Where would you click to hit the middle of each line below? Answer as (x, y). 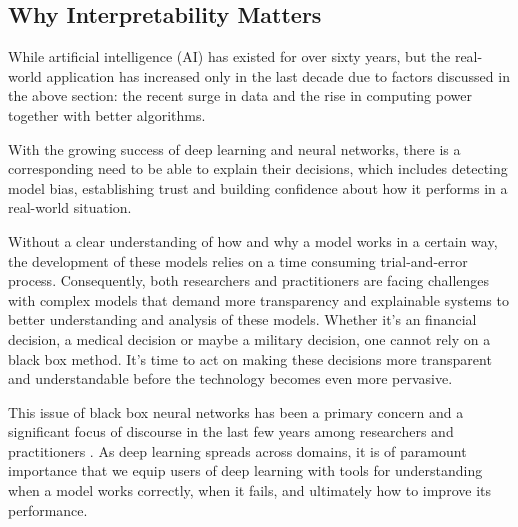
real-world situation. (70, 207)
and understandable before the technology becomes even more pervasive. (230, 378)
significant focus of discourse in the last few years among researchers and (231, 431)
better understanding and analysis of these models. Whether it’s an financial (242, 319)
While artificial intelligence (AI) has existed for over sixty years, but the (229, 56)
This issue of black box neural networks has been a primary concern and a (236, 411)
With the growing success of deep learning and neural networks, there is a (234, 148)
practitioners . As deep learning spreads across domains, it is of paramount (237, 450)
